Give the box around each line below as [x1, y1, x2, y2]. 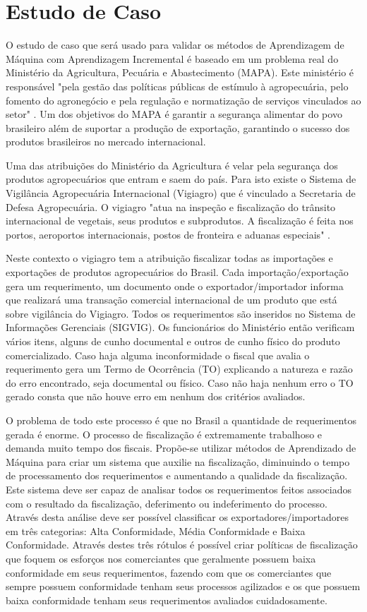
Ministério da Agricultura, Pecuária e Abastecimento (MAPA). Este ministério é [6, 65, 354, 80]
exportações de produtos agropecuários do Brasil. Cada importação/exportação [6, 265, 349, 280]
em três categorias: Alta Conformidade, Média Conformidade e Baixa [6, 523, 306, 538]
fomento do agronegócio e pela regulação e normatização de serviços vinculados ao [6, 92, 361, 107]
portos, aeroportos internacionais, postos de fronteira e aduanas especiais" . [6, 227, 330, 241]
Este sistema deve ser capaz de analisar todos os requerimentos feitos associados [6, 481, 352, 496]
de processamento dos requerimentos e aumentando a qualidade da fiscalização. [6, 468, 348, 483]
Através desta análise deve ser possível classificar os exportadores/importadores [6, 510, 349, 524]
